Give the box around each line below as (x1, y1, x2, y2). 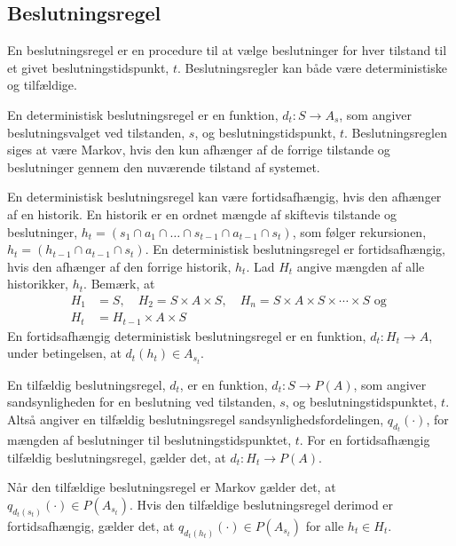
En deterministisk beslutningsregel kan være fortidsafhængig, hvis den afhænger (7, 187, 442, 206)
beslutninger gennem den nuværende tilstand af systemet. (7, 157, 320, 176)
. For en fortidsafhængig (299, 431, 430, 449)
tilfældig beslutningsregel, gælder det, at (7, 447, 226, 466)
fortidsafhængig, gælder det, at (7, 516, 175, 534)
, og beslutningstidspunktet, (285, 392, 437, 411)
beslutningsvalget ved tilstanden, (7, 123, 185, 141)
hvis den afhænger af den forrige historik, (7, 257, 232, 275)
